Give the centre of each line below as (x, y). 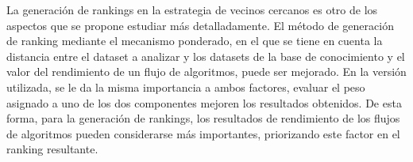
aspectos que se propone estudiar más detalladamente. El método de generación (200, 25)
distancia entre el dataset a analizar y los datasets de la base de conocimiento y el (206, 56)
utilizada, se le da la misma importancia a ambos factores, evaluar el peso (186, 87)
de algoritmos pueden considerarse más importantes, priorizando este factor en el (203, 133)
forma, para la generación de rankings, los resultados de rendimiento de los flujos (203, 118)
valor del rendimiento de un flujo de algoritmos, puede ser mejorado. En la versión (206, 72)
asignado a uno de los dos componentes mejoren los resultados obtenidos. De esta (204, 102)
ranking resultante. (52, 149)
